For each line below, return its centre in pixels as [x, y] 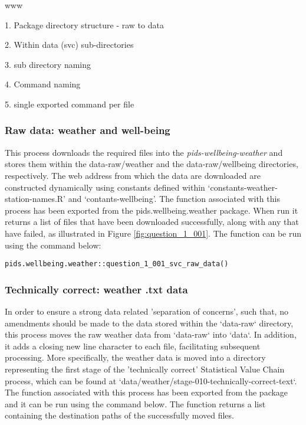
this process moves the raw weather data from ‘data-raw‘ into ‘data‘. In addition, [151, 334]
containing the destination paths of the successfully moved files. [119, 415]
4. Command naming [43, 84]
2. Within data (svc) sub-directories [69, 45]
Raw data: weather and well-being [88, 130]
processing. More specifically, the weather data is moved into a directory [135, 357]
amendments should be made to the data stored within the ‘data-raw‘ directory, [149, 323]
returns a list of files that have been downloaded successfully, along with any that [152, 222]
